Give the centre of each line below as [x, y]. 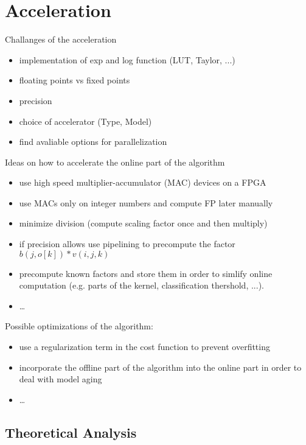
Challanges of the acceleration [61, 39]
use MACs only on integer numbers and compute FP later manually [146, 202]
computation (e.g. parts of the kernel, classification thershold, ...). [141, 285]
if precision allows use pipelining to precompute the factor [127, 244]
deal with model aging [61, 379]
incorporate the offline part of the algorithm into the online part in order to [160, 367]
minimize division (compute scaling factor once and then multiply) [143, 223]
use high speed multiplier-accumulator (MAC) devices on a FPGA [143, 182]
